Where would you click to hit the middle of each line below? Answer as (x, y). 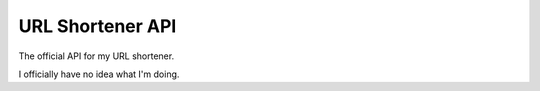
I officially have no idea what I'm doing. (99, 74)
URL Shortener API (97, 26)
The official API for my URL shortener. (96, 56)
